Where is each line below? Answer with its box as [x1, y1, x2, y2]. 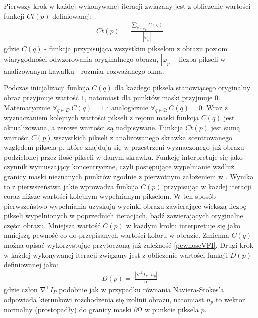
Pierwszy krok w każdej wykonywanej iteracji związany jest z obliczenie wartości [4, 1, 251, 11]
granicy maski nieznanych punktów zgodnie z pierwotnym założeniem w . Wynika [4, 171, 254, 181]
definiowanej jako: [4, 259, 58, 270]
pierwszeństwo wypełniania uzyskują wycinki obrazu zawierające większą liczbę [4, 200, 246, 211]
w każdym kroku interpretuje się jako [126, 220, 240, 230]
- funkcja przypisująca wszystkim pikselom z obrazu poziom [44, 43, 228, 54]
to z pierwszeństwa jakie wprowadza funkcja [4, 181, 139, 191]
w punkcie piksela [144, 304, 199, 315]
